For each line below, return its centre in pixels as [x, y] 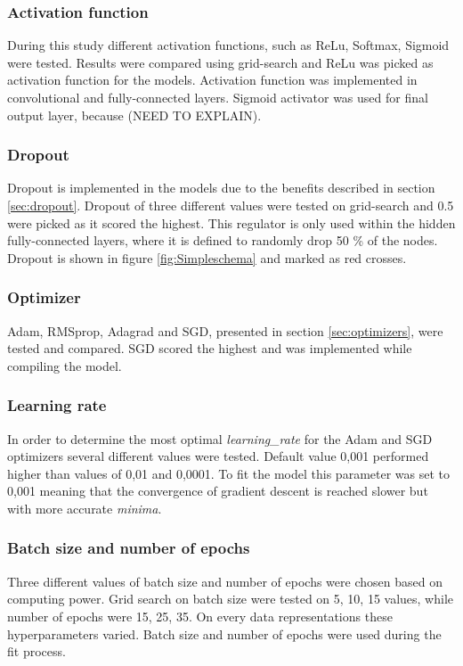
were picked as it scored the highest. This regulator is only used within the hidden [231, 222]
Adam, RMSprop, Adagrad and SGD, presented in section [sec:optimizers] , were [225, 330]
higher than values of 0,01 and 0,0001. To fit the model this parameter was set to [229, 473]
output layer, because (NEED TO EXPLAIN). [134, 115]
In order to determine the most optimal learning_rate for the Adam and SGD [220, 438]
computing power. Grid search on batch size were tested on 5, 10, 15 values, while [231, 599]
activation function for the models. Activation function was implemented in [212, 80]
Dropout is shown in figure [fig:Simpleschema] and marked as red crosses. [207, 257]
